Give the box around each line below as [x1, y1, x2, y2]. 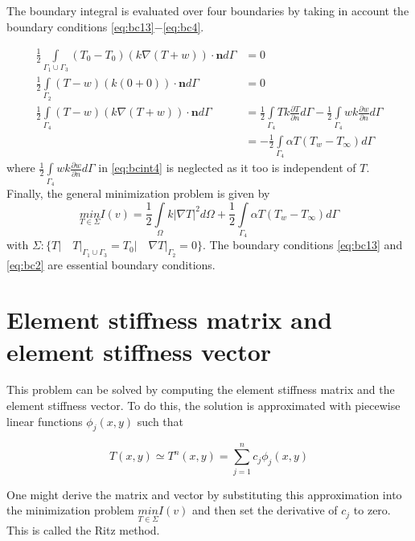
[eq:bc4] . [162, 18, 204, 35]
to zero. [353, 502, 391, 518]
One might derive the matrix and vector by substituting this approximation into [6, 486, 402, 502]
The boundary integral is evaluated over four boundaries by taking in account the [6, 2, 409, 18]
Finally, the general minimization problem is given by [6, 185, 270, 202]
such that [137, 412, 184, 429]
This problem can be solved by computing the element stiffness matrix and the [6, 381, 395, 398]
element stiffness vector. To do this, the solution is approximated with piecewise [6, 397, 401, 414]
